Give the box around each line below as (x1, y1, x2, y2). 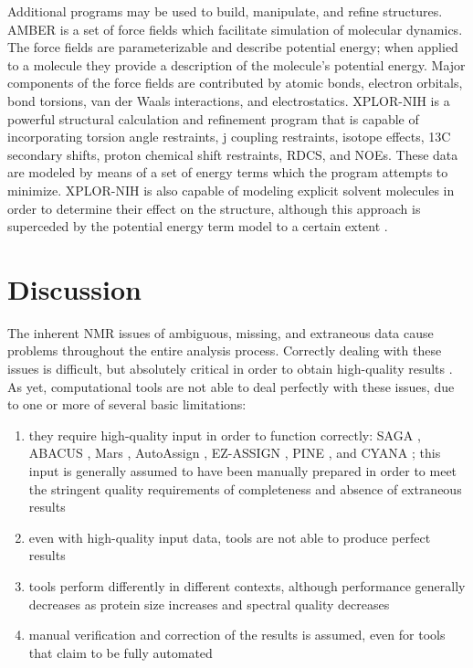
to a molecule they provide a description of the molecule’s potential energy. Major (7, 55, 466, 74)
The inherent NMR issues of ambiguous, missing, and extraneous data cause (7, 323, 434, 342)
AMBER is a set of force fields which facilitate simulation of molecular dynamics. (7, 19, 463, 38)
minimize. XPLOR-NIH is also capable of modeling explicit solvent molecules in (7, 180, 455, 199)
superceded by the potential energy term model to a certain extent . (7, 217, 388, 236)
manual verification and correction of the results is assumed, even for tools (28, 625, 446, 644)
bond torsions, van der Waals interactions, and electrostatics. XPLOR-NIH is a (7, 90, 450, 110)
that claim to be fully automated (28, 642, 213, 662)
